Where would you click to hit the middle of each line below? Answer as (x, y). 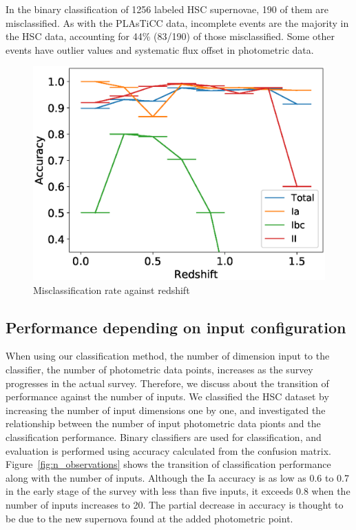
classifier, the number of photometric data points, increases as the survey (159, 370)
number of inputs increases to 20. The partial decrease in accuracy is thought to (175, 505)
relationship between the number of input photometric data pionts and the (163, 423)
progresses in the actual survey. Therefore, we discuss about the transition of (167, 383)
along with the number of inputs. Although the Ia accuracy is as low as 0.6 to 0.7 (177, 477)
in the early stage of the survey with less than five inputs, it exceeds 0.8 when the (178, 491)
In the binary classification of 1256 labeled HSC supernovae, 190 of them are (167, 9)
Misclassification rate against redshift (112, 289)
